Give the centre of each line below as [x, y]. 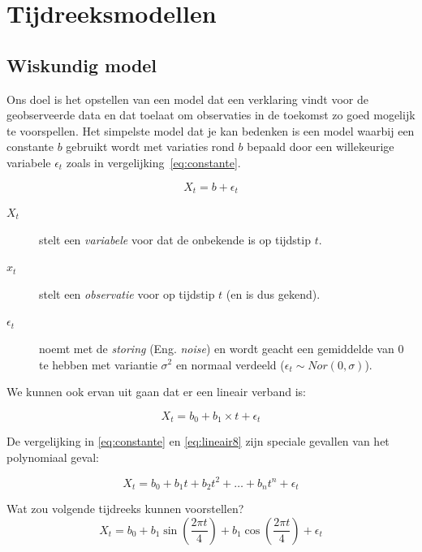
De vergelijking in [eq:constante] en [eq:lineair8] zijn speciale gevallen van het [198, 441]
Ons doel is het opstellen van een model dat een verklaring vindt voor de [188, 99]
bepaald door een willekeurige [321, 147]
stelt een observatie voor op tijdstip [127, 293]
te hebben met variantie [98, 364]
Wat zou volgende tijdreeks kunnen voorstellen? [125, 509]
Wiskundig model [82, 65]
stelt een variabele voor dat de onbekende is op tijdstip [175, 239]
